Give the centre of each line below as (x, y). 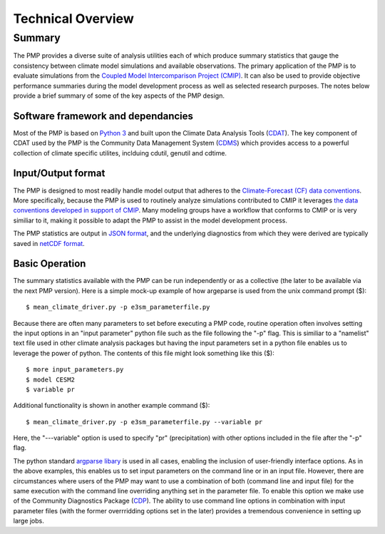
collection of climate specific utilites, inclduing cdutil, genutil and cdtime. (120, 153)
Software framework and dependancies (103, 116)
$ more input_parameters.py (75, 370)
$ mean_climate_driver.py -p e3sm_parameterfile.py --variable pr (144, 422)
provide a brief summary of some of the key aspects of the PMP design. (119, 96)
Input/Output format (59, 174)
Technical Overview (74, 19)
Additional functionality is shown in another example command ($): (112, 406)
